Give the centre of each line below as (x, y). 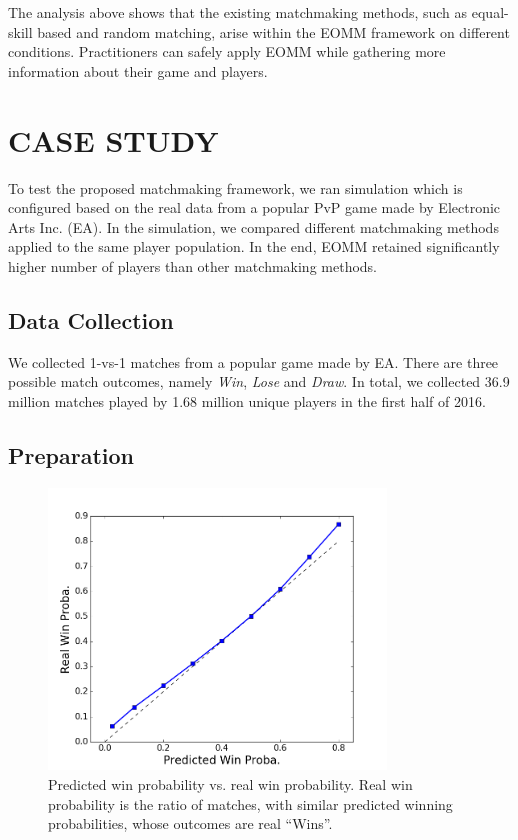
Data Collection (91, 319)
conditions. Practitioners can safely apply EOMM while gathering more (227, 51)
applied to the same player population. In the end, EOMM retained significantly (254, 246)
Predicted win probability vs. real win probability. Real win (230, 783)
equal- (490, 12)
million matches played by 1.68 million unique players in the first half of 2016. (247, 400)
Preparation (71, 454)
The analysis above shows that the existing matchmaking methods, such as (238, 12)
